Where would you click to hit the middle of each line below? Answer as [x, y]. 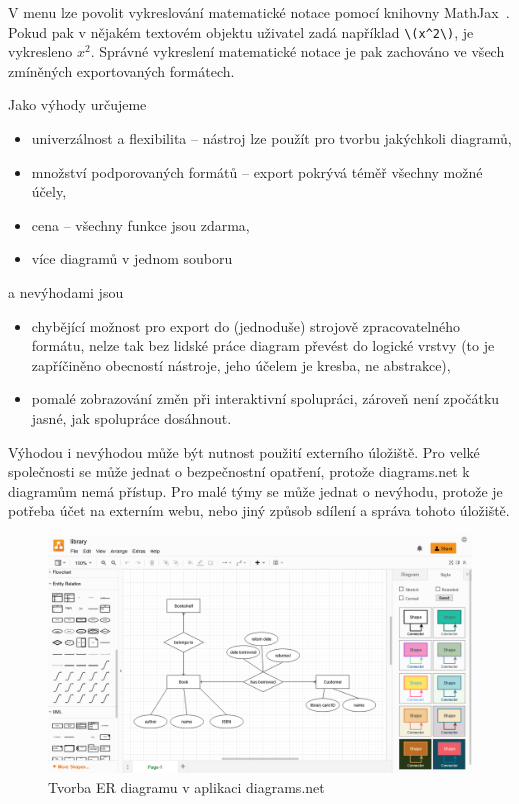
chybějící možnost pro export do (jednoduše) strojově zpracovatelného [245, 325]
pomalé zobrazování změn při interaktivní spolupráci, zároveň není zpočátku [265, 398]
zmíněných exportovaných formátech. [121, 70]
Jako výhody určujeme [77, 104]
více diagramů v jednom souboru [132, 258]
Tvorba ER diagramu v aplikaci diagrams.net [186, 787]
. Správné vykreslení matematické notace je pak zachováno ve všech [297, 51]
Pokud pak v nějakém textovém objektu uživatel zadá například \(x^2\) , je [241, 31]
